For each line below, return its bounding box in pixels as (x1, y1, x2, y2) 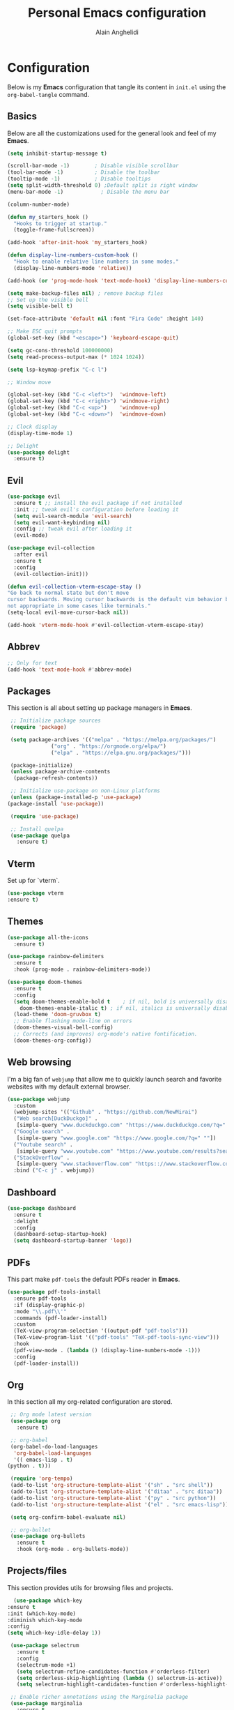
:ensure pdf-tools (13, 1295, 68, 1302)
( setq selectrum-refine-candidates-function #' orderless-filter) (16, 1668, 210, 1675)
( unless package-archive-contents (10, 769, 111, 775)
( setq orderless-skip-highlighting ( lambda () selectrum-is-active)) (16, 1674, 223, 1681)
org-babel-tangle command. (7, 90, 90, 98)
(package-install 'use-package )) (7, 800, 104, 807)
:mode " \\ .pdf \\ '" (13, 1308, 68, 1315)
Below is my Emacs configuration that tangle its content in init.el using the (7, 82, 226, 91)
